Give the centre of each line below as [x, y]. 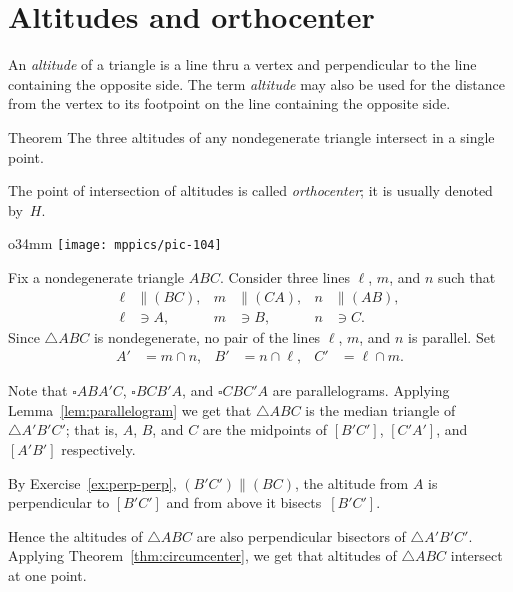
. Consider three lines [285, 276]
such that [466, 276]
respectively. [98, 449]
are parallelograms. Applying [361, 390]
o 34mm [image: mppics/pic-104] [115, 243]
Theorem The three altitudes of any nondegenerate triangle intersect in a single [251, 136]
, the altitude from [352, 482]
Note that [38, 390]
